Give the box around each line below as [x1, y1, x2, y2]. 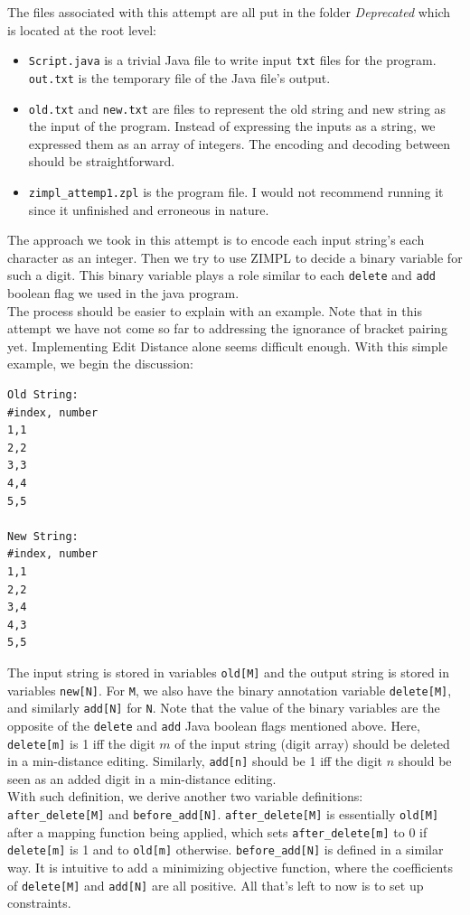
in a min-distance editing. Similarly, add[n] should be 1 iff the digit [7, 752, 382, 770]
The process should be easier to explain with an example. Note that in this [7, 301, 422, 320]
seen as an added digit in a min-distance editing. [7, 769, 277, 788]
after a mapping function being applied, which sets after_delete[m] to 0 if [7, 822, 428, 841]
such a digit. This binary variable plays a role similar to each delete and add [7, 266, 437, 285]
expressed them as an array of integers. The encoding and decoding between [28, 134, 451, 153]
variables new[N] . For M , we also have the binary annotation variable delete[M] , [7, 680, 452, 699]
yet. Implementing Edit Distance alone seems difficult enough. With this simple [7, 336, 447, 355]
